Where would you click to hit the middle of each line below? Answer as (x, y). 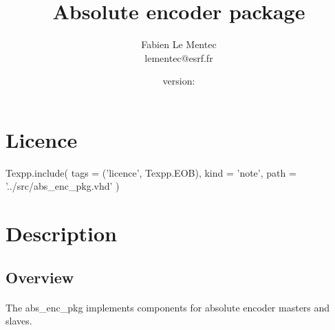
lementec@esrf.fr (179, 57)
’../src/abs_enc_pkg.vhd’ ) (63, 186)
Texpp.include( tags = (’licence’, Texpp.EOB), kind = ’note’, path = (151, 172)
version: (179, 81)
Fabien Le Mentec (179, 44)
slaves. (19, 321)
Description (62, 233)
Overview (40, 277)
